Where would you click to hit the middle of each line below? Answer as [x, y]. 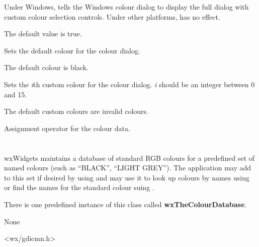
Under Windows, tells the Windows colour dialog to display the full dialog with [126, 7]
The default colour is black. [46, 67]
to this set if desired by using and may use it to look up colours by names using [127, 177]
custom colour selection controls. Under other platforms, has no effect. [112, 16]
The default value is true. [43, 34]
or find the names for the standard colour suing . [79, 187]
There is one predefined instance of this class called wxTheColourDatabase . [125, 204]
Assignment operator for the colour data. [67, 128]
